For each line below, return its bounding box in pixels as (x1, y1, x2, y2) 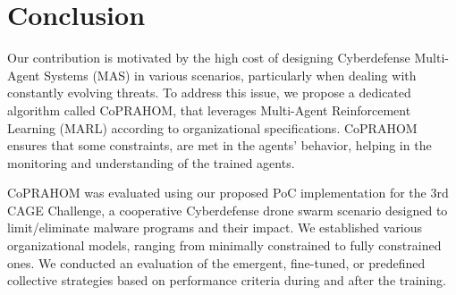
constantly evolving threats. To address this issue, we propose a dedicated (7, 83, 411, 102)
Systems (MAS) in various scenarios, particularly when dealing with (44, 65, 417, 84)
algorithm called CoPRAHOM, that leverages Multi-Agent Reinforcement (7, 100, 411, 119)
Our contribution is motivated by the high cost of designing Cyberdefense (7, 48, 410, 67)
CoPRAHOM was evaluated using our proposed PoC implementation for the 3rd (7, 183, 449, 202)
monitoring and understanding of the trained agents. (7, 153, 295, 172)
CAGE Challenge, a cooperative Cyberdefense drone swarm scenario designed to (7, 200, 448, 219)
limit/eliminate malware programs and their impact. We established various (7, 218, 423, 237)
